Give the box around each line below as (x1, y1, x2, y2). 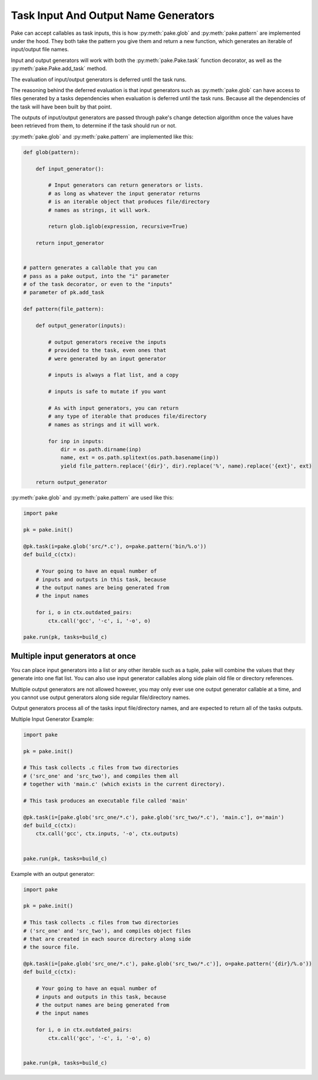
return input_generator (35, 239, 104, 247)
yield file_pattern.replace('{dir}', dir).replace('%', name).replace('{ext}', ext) (60, 462, 312, 469)
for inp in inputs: (48, 438, 104, 445)
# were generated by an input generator (48, 355, 167, 362)
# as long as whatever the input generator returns (48, 190, 201, 197)
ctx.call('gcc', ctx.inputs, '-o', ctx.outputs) (35, 830, 179, 837)
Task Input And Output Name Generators (11, 9, 215, 22)
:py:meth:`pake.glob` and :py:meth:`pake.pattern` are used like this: (11, 494, 174, 501)
